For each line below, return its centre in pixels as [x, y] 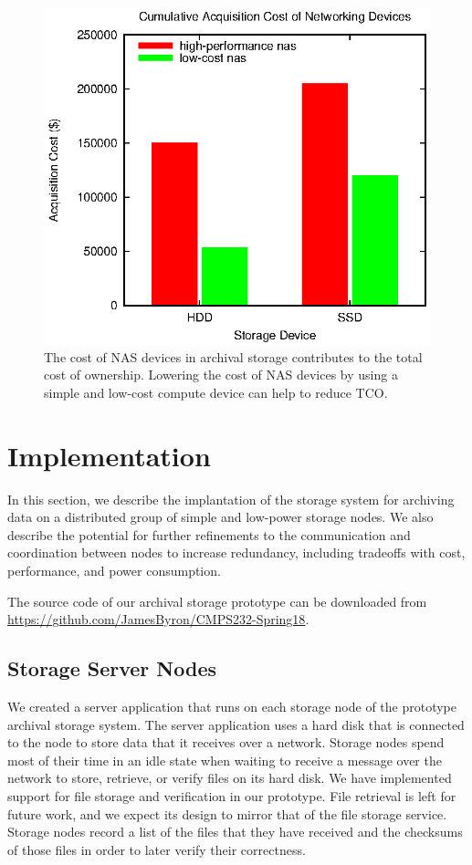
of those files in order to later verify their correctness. [157, 849]
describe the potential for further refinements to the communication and [209, 534]
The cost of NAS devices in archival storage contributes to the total [233, 356]
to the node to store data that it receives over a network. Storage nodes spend [226, 742]
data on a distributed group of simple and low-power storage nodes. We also [220, 517]
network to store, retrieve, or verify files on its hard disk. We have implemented [230, 778]
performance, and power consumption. [114, 570]
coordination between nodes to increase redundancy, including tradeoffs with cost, [236, 552]
